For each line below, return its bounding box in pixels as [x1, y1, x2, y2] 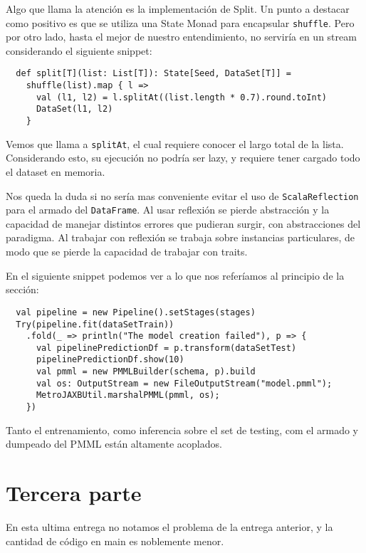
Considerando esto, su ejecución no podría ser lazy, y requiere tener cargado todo [6, 150, 360, 165]
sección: [6, 282, 39, 297]
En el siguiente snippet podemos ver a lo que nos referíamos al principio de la [6, 268, 345, 283]
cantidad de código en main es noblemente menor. [6, 533, 224, 548]
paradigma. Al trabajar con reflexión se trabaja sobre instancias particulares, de [6, 230, 355, 245]
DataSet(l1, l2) [36, 104, 113, 115]
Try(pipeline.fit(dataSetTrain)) [16, 319, 174, 330]
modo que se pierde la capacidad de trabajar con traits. [6, 244, 248, 259]
